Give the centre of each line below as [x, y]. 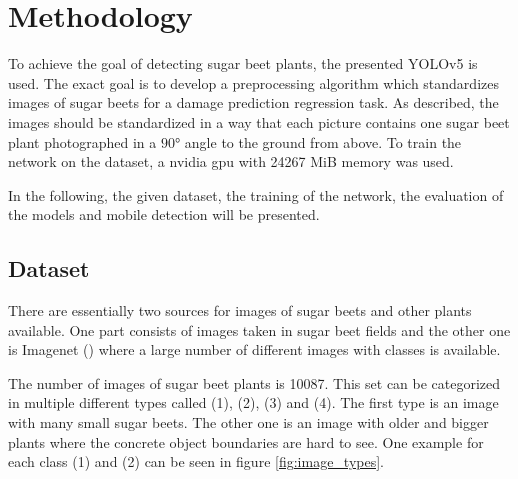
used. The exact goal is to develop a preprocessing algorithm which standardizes [253, 82]
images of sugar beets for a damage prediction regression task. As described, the [253, 102]
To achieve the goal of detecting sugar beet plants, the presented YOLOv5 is [243, 63]
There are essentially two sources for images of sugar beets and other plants [240, 310]
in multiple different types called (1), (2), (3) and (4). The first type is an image [253, 402]
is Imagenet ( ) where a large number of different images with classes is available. [254, 349]
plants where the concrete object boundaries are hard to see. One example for [246, 441]
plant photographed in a [82, 141]
